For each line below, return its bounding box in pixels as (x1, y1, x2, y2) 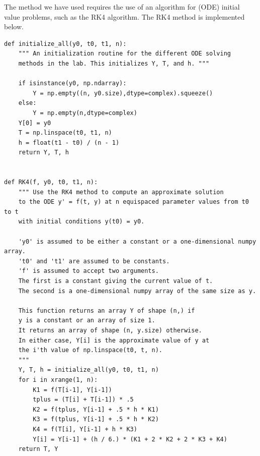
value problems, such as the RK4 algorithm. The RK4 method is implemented (4, 11, 245, 22)
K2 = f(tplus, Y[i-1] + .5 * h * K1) (33, 406, 159, 413)
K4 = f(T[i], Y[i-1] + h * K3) (33, 425, 137, 433)
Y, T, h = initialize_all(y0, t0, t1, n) (18, 366, 159, 374)
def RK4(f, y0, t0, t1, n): (4, 179, 98, 186)
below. (4, 21, 24, 32)
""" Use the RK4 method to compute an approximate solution (18, 188, 224, 196)
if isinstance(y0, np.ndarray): (18, 80, 127, 87)
